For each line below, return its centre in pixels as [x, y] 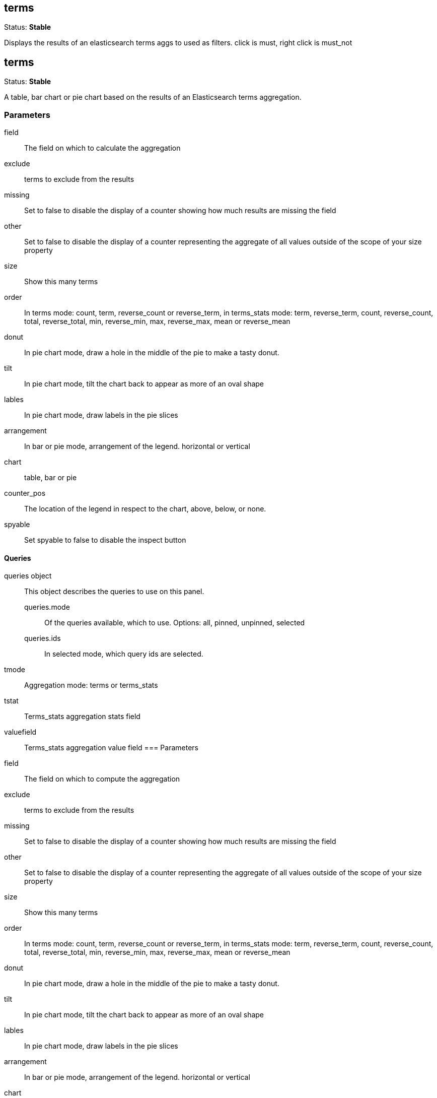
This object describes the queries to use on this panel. [114, 592]
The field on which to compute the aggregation [102, 779]
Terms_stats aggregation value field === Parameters [111, 748]
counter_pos [25, 493]
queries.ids [43, 638]
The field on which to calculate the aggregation [102, 148]
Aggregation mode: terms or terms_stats [91, 685]
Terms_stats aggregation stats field [82, 717]
